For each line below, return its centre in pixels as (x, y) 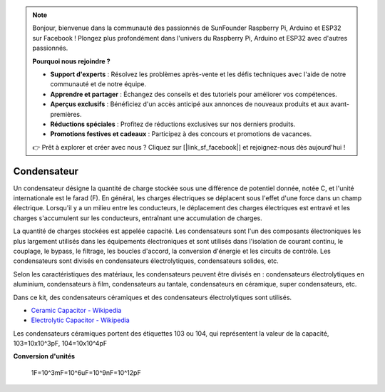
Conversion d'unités (44, 356)
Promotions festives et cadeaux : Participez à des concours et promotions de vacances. (181, 134)
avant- (340, 104)
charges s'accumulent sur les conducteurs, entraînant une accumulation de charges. (138, 218)
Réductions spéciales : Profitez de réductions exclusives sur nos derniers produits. (173, 124)
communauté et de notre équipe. (98, 84)
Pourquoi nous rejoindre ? (71, 61)
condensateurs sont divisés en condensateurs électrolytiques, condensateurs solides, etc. (146, 261)
